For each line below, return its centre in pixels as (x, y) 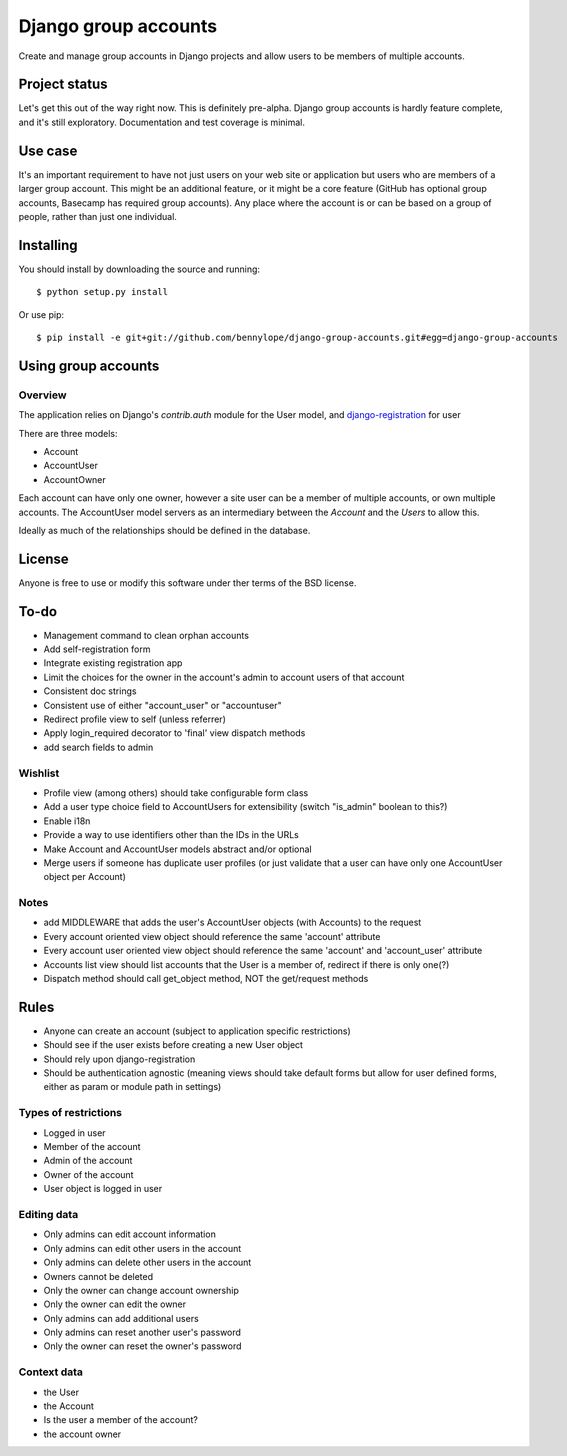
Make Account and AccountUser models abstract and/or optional (177, 849)
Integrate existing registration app (113, 663)
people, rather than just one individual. (97, 216)
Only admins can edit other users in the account (142, 1248)
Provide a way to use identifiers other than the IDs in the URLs (171, 835)
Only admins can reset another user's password (142, 1332)
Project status (63, 84)
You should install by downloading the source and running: (139, 269)
